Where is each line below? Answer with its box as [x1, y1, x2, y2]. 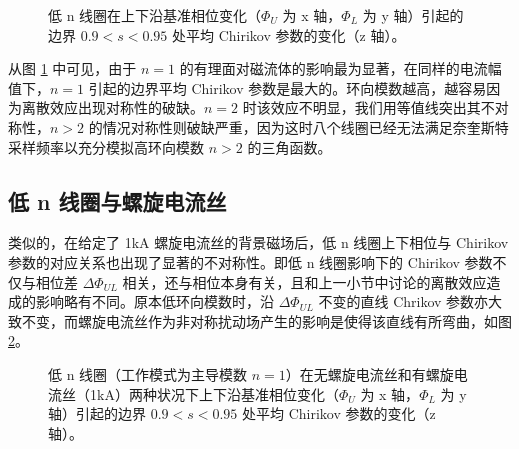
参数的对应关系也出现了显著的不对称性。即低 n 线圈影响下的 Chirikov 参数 [8, 251, 493, 272]
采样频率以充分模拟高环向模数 [8, 136, 204, 157]
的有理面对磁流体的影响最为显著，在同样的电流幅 [179, 58, 502, 79]
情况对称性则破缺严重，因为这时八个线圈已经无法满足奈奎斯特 [102, 116, 509, 137]
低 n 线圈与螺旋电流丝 [8, 185, 227, 216]
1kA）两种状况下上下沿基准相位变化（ [89, 383, 339, 404]
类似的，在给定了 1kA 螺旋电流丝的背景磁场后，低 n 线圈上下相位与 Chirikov [8, 232, 509, 253]
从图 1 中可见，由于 [8, 58, 137, 79]
